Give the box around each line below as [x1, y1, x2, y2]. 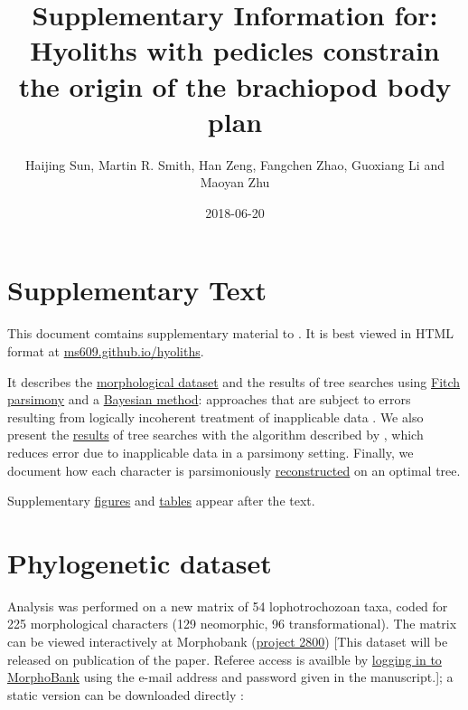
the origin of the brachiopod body [18, 67, 452, 104]
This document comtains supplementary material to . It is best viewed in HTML [7, 324, 454, 343]
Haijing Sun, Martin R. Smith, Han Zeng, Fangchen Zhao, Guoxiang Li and [25, 155, 445, 174]
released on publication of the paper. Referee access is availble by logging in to [7, 649, 442, 668]
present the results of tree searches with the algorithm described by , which [7, 425, 424, 444]
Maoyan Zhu [200, 173, 270, 192]
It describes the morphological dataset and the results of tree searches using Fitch [7, 372, 461, 391]
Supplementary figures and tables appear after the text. [7, 491, 315, 510]
